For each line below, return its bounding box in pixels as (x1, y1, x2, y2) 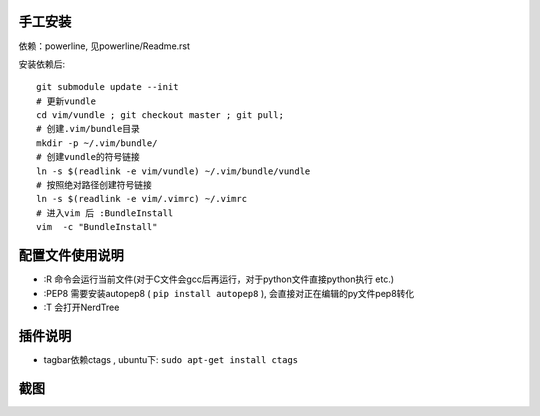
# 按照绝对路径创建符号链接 (36, 180, 152, 191)
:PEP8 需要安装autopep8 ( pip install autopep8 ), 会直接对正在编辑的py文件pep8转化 (43, 287, 415, 299)
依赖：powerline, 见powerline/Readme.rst (18, 40, 190, 52)
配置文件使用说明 (18, 247, 124, 264)
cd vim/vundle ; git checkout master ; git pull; (36, 110, 285, 121)
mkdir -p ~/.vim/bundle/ (36, 137, 158, 149)
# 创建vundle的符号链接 (36, 151, 140, 163)
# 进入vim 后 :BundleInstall (36, 207, 174, 219)
